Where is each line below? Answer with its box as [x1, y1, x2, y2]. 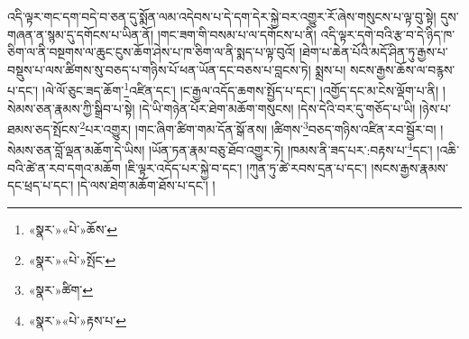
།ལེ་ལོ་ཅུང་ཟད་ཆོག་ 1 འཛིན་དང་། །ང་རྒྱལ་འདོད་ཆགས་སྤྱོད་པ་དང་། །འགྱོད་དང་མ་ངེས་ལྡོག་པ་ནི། [41, 78, 439, 100]
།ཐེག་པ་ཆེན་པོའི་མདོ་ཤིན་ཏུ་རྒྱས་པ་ [299, 42, 448, 61]
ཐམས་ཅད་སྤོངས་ [7, 119, 80, 138]
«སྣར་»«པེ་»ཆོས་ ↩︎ [28, 219, 118, 238]
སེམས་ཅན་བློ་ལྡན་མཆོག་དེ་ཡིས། [7, 141, 145, 160]
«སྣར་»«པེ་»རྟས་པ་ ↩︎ [28, 310, 126, 329]
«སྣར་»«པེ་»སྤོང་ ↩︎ [28, 250, 116, 269]
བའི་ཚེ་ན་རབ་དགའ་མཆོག [7, 158, 121, 177]
